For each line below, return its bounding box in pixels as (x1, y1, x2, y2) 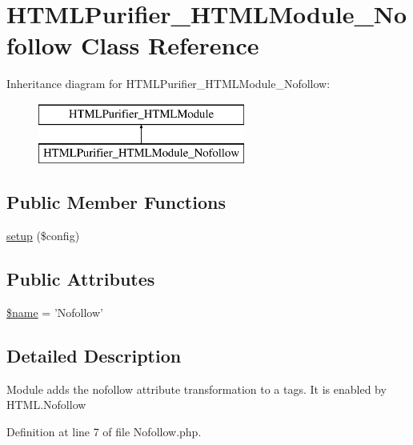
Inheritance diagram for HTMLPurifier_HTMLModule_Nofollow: (6, 75, 331, 92)
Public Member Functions (6, 190, 226, 214)
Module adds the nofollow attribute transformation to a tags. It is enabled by (6, 380, 387, 397)
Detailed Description (6, 343, 182, 368)
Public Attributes (6, 267, 155, 291)
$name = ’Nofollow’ (6, 304, 103, 321)
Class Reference (80, 29, 259, 62)
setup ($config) (6, 227, 80, 244)
